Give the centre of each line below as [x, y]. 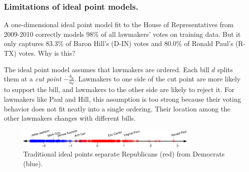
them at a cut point [33, 79]
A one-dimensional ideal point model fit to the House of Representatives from [119, 24]
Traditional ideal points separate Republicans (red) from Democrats [124, 154]
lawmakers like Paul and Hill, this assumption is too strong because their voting [123, 99]
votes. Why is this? [47, 53]
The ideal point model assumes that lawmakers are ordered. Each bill [107, 69]
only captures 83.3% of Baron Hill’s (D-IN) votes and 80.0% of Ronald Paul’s [119, 43]
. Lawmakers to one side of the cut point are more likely [157, 79]
